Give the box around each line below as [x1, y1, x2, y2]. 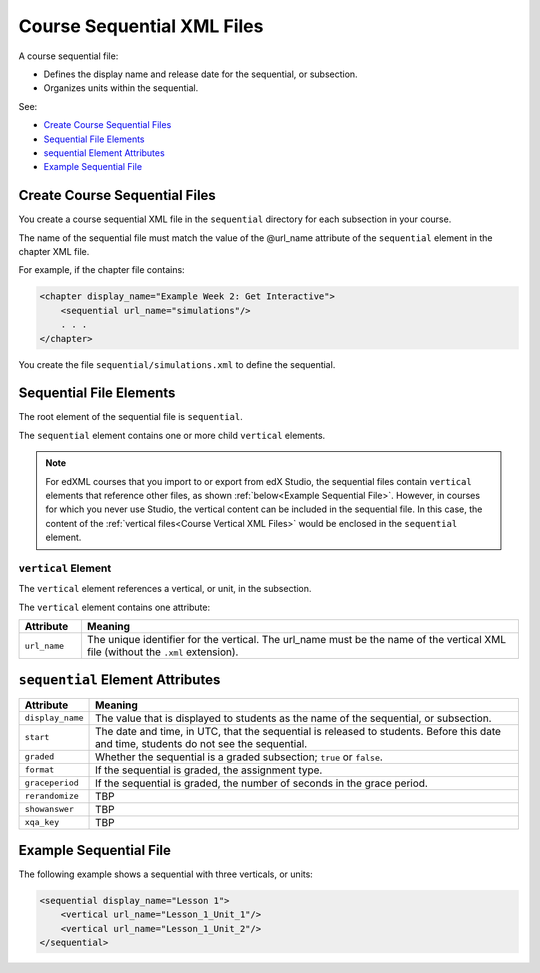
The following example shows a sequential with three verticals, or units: [18, 868, 314, 880]
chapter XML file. [18, 245, 90, 257]
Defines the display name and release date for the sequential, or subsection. [43, 68, 359, 80]
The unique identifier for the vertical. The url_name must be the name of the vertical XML [86, 633, 507, 647]
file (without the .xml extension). [86, 645, 239, 659]
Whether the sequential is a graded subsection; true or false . [95, 750, 384, 764]
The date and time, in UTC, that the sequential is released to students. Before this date [95, 724, 502, 738]
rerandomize [24, 791, 79, 802]
